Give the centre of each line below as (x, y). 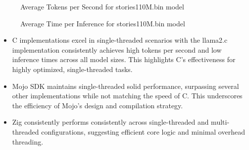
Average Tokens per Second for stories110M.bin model (102, 6)
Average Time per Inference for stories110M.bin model (103, 23)
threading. (28, 141)
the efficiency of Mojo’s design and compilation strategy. (98, 105)
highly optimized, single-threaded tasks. (72, 69)
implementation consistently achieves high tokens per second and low (117, 49)
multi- (220, 122)
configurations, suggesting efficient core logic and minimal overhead (143, 131)
